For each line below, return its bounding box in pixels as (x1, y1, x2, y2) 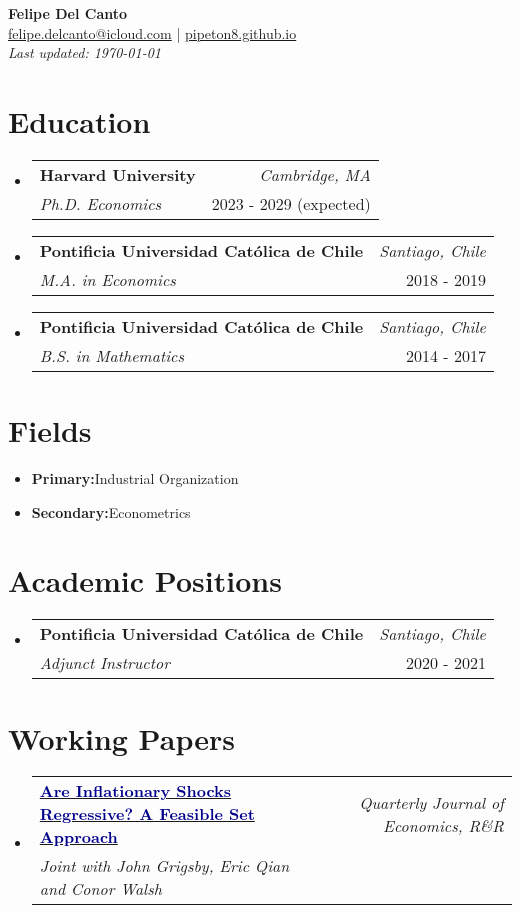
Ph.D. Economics (39, 191, 162, 215)
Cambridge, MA (259, 162, 371, 186)
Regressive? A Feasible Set (39, 802, 255, 826)
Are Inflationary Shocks (39, 779, 232, 803)
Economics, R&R (383, 813, 504, 837)
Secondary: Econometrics (31, 501, 191, 522)
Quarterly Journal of (359, 790, 504, 814)
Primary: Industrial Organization (31, 468, 239, 489)
